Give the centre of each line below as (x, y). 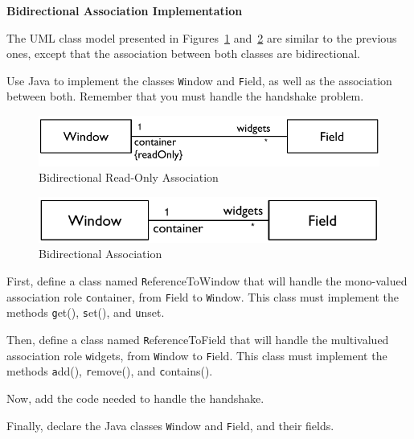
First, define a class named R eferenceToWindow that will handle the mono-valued (207, 281)
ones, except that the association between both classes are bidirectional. (183, 53)
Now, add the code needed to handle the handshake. (135, 398)
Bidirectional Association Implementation (125, 10)
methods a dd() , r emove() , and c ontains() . (110, 371)
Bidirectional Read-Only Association (129, 177)
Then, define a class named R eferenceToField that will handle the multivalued (198, 339)
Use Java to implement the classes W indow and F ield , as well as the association (199, 80)
